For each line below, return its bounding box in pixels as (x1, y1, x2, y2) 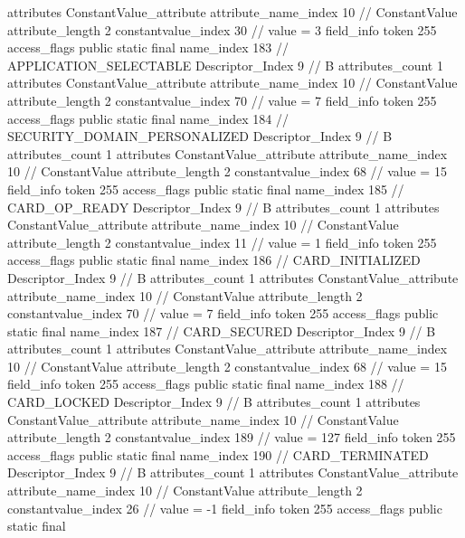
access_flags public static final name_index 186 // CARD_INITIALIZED (7, 250, 421, 269)
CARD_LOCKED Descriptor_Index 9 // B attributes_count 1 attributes (7, 392, 421, 411)
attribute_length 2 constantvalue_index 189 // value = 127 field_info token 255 (7, 428, 456, 447)
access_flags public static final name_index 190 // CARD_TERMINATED (7, 445, 429, 464)
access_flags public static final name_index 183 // (7, 38, 289, 57)
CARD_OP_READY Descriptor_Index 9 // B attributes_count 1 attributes (7, 197, 440, 216)
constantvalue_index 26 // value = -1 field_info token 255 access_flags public (7, 498, 442, 517)
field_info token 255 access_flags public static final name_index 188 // (7, 374, 404, 393)
